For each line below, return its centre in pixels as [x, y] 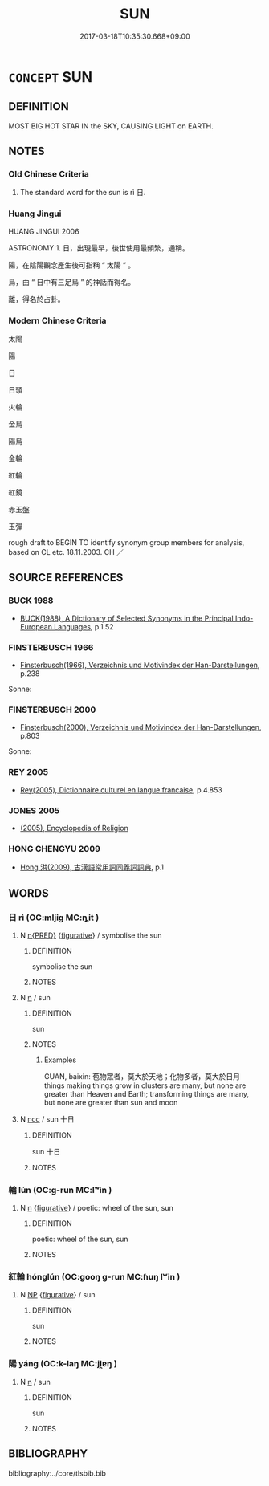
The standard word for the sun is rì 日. [83, 193]
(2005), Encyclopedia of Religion [74, 828]
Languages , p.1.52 [84, 626]
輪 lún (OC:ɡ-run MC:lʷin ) [60, 1190]
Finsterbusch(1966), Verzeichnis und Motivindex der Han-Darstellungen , [140, 665]
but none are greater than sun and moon [111, 1102]
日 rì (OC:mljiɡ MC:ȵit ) [54, 918]
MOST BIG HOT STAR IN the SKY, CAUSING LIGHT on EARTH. [111, 126]
